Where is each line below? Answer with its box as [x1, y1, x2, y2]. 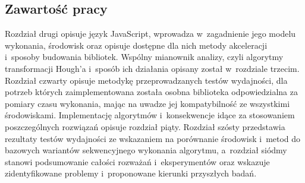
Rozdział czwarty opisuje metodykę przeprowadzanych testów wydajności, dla [5, 74, 288, 86]
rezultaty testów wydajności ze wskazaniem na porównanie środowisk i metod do [5, 132, 301, 144]
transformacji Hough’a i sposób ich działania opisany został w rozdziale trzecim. [5, 62, 300, 74]
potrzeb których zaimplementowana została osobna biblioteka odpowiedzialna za [5, 86, 298, 98]
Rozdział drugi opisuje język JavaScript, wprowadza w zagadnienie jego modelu [5, 27, 296, 40]
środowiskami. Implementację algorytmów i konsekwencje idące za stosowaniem [5, 109, 295, 121]
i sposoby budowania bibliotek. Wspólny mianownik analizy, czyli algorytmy [5, 51, 284, 63]
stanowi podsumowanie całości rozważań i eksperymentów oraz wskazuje [5, 155, 270, 168]
